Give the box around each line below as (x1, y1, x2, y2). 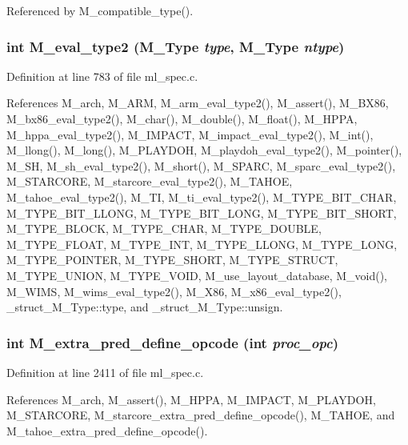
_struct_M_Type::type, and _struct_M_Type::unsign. (6, 299, 283, 315)
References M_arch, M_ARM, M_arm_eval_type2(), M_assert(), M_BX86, (6, 94, 389, 111)
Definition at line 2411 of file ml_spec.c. (6, 363, 204, 380)
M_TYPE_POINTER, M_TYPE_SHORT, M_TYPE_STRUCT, (6, 251, 338, 268)
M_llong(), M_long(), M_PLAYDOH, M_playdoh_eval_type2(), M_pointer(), (6, 142, 402, 158)
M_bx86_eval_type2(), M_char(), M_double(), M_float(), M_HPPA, (6, 110, 358, 126)
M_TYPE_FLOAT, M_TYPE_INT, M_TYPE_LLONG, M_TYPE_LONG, (6, 235, 398, 252)
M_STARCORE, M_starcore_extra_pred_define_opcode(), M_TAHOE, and (6, 407, 395, 423)
